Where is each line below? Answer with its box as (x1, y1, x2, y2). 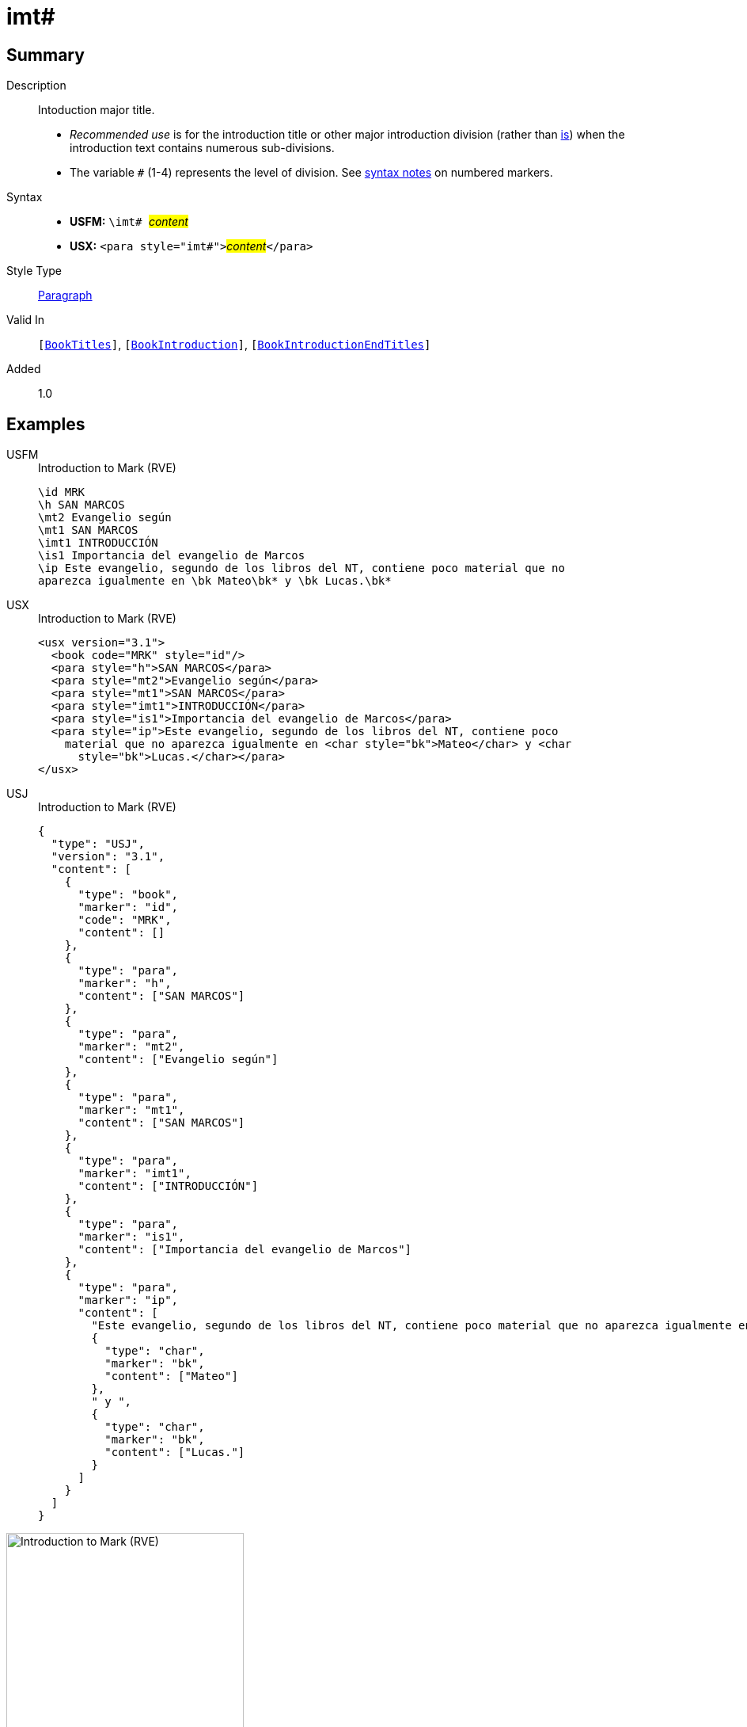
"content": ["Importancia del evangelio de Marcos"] (78, 1243, 412, 1256)
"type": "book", (78, 888, 179, 902)
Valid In (6, 313, 45, 327)
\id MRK (38, 486, 85, 499)
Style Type (6, 264, 63, 278)
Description (6, 78, 66, 93)
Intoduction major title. (38, 103, 155, 117)
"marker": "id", (78, 901, 179, 914)
